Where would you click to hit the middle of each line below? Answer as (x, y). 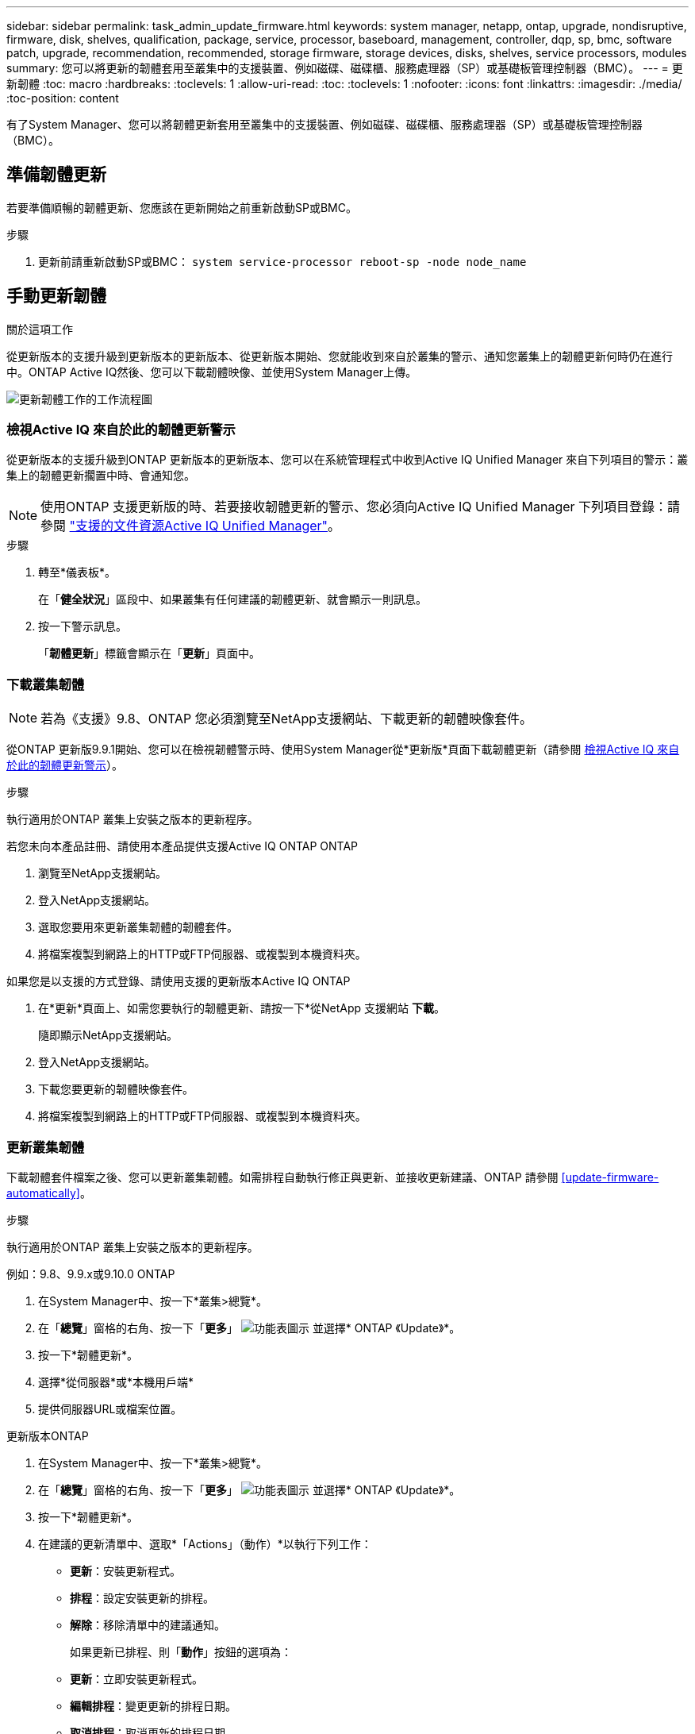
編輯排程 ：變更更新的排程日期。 (153, 1705)
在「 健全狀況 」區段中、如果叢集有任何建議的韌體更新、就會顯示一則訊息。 (232, 599)
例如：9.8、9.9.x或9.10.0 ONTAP (91, 1274)
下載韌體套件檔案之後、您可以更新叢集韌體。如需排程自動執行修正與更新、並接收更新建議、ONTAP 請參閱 (282, 1177)
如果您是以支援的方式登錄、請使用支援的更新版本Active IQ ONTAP (179, 981)
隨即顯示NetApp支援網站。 (108, 1035)
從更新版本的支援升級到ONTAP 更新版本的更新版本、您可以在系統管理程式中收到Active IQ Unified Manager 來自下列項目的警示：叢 (347, 460)
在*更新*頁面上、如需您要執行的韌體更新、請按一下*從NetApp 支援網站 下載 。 (242, 1008)
